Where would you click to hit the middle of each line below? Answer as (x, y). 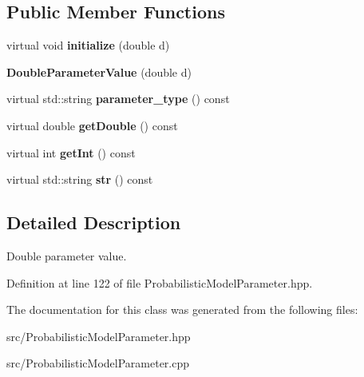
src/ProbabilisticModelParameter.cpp (98, 363)
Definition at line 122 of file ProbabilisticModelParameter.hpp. (160, 282)
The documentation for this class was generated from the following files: (182, 310)
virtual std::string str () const (80, 179)
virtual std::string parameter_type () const (118, 99)
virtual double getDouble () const (92, 125)
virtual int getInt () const (71, 152)
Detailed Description (94, 222)
